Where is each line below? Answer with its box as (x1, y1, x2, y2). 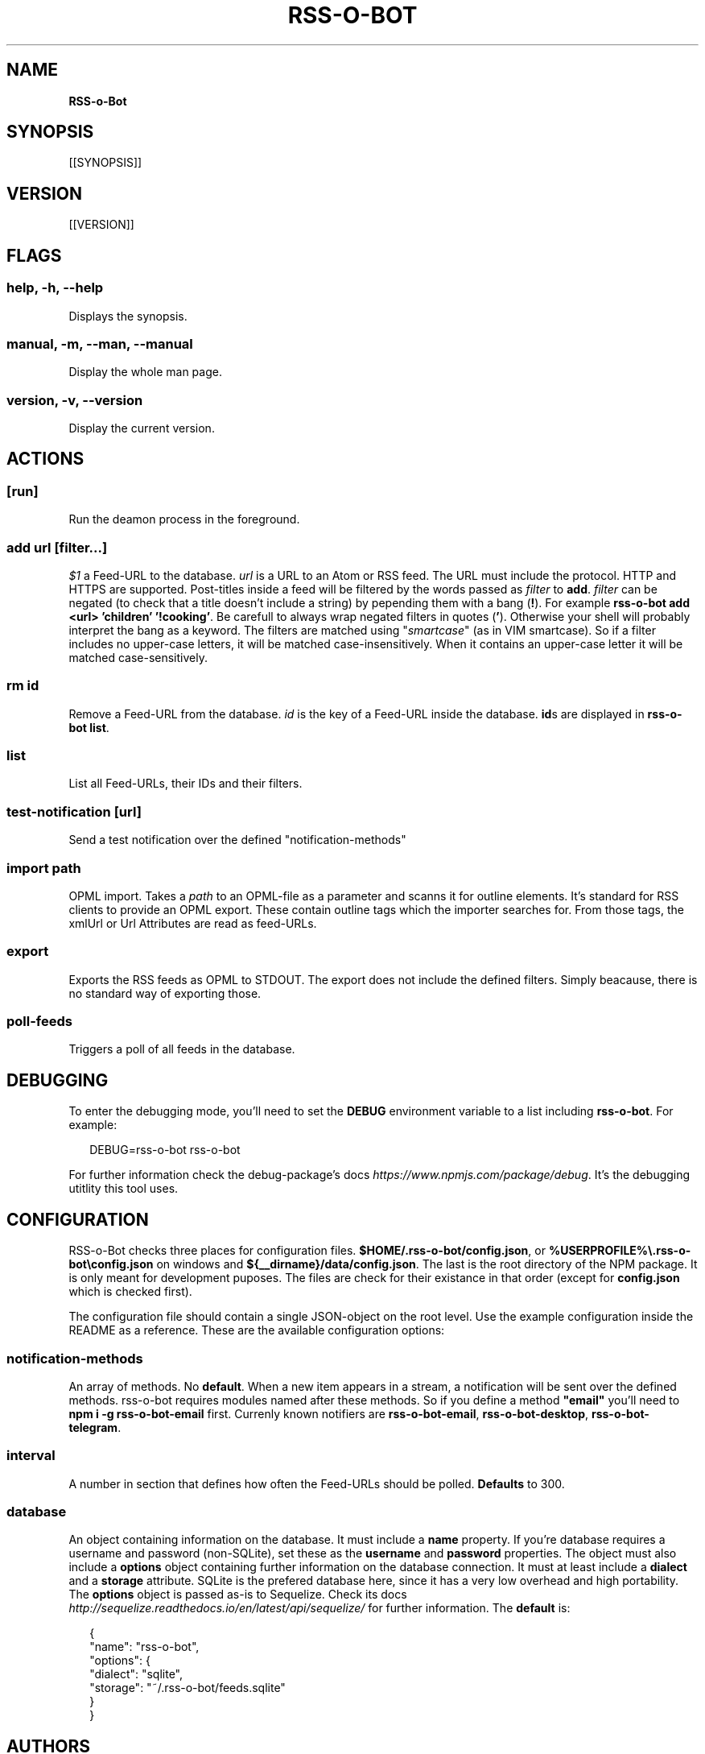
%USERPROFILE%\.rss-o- (548, 1243, 691, 1258)
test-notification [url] (6, 803, 142, 820)
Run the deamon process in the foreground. (68, 512, 300, 527)
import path (6, 859, 81, 876)
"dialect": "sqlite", (89, 1667, 183, 1682)
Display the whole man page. (68, 365, 222, 379)
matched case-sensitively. (68, 650, 208, 664)
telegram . (68, 1420, 122, 1434)
